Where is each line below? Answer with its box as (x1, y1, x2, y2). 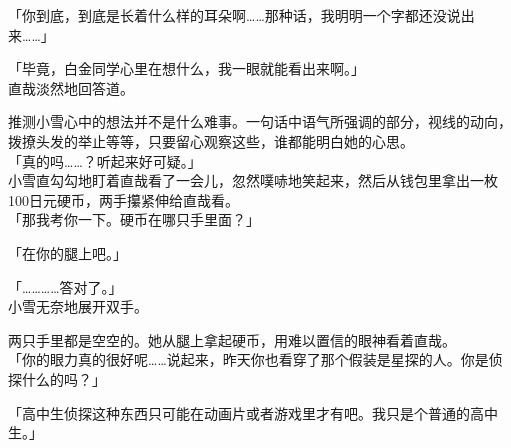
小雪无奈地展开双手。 (8, 296, 148, 317)
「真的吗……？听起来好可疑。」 (8, 150, 202, 171)
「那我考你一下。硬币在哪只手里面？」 (8, 209, 260, 230)
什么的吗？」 (21, 368, 106, 389)
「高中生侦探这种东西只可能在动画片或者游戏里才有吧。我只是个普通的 (8, 402, 470, 423)
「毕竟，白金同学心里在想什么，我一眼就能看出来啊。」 (8, 58, 365, 79)
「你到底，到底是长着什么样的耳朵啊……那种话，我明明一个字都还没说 (8, 5, 461, 25)
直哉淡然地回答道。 (8, 77, 134, 98)
